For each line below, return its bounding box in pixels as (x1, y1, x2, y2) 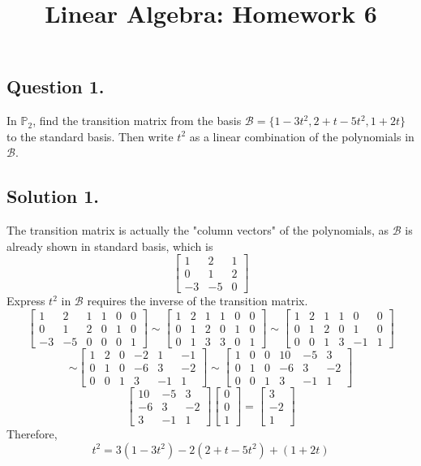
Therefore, (6, 425, 58, 442)
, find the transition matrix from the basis (32, 112, 242, 129)
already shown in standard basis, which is (6, 237, 213, 254)
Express (6, 292, 45, 309)
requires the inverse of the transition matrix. (87, 292, 308, 309)
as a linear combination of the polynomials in (189, 127, 415, 145)
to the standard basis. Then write (6, 127, 174, 145)
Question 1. (6, 74, 105, 99)
